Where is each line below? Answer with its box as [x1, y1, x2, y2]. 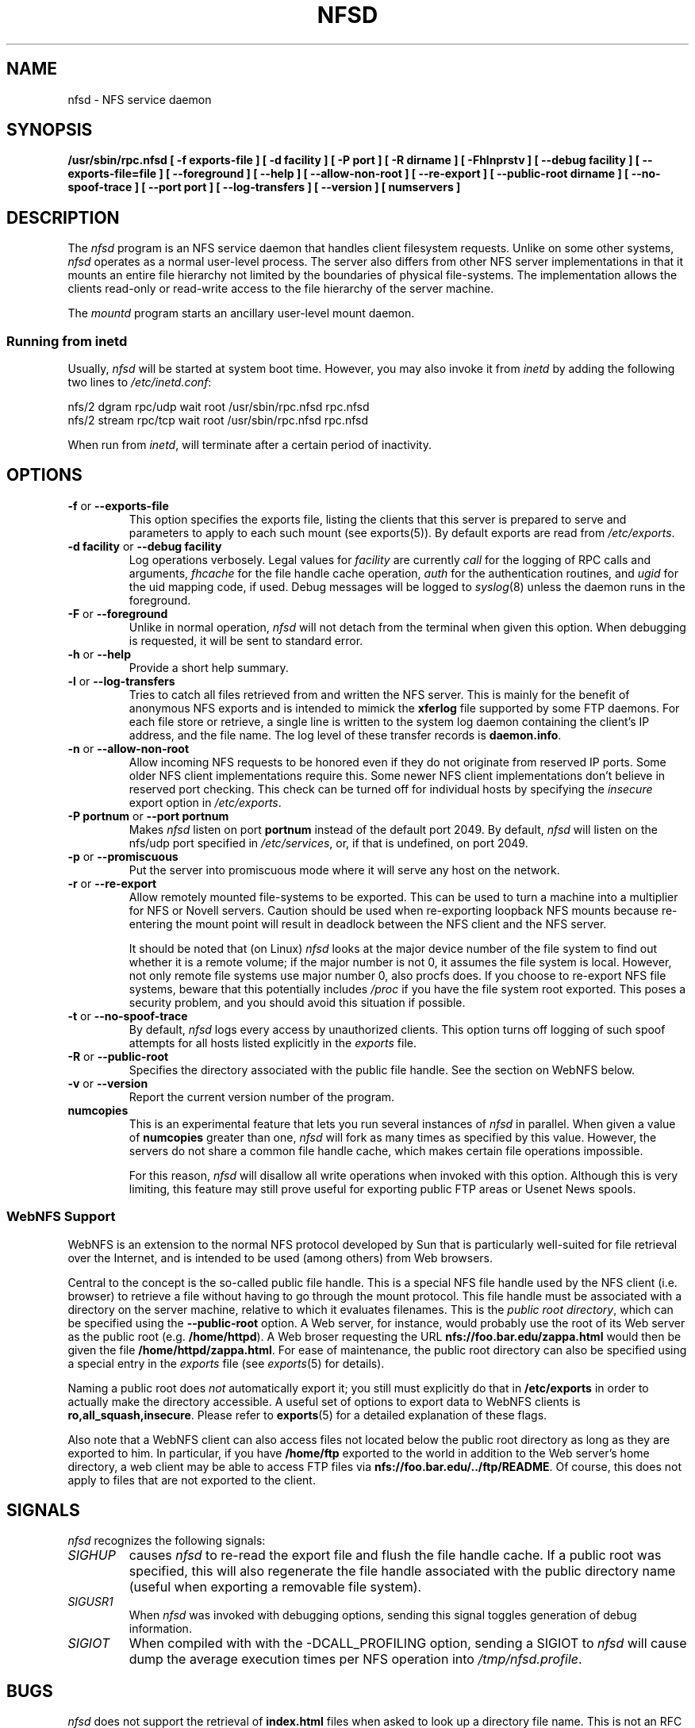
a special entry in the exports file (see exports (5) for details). [67, 1356, 385, 1370]
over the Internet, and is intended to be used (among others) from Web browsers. [67, 1250, 493, 1265]
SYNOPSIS [6, 120, 93, 140]
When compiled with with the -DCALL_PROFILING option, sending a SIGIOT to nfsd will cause [129, 1635, 687, 1652]
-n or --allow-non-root [67, 741, 190, 755]
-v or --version [67, 1076, 148, 1090]
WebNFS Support [6, 1208, 116, 1225]
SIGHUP [67, 1547, 116, 1564]
